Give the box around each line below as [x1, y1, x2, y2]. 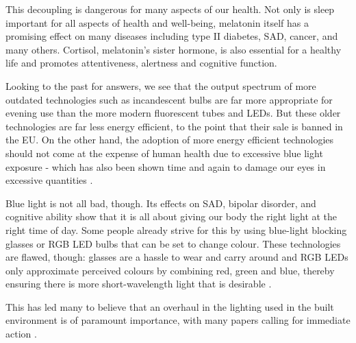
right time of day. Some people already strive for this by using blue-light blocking [5, 222, 347, 237]
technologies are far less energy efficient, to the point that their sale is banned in [5, 119, 343, 133]
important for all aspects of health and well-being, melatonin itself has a [5, 15, 309, 29]
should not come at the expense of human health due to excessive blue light [5, 145, 323, 160]
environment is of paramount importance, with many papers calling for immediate [5, 313, 351, 327]
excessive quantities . [5, 173, 93, 187]
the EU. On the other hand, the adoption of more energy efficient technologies [5, 132, 334, 147]
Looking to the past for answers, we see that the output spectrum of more [5, 78, 316, 93]
